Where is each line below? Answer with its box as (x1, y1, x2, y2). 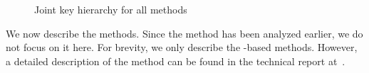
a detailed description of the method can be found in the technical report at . (6, 53, 345, 68)
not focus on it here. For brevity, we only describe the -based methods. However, (6, 40, 358, 55)
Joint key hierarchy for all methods (34, 2, 187, 16)
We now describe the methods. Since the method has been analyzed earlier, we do (6, 26, 363, 40)
